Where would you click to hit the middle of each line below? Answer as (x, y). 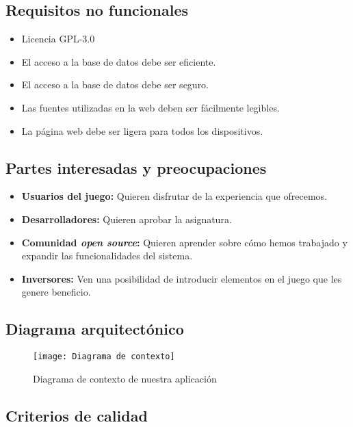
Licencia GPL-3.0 (58, 39)
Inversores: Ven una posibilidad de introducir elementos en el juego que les (182, 278)
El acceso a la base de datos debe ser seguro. (115, 85)
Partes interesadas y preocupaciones (136, 167)
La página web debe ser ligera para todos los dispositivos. (142, 130)
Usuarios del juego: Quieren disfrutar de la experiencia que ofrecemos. (174, 196)
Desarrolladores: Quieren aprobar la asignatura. (127, 219)
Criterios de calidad (77, 415)
